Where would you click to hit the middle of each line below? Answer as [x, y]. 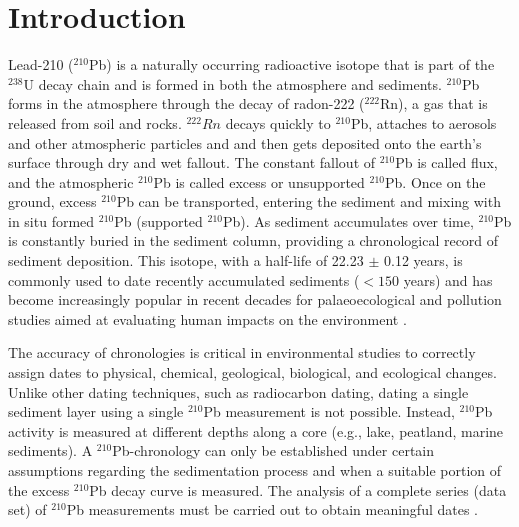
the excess [39, 489]
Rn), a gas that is [434, 103]
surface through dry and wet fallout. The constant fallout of [192, 162]
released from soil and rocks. [95, 122]
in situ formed [51, 220]
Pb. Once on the [435, 181]
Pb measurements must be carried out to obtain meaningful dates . [272, 509]
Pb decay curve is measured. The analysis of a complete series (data [298, 489]
